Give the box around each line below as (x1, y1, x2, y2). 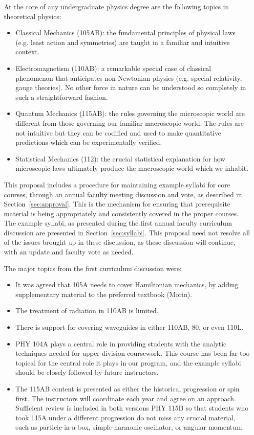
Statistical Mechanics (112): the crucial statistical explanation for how (15, 153, 226, 163)
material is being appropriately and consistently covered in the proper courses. (4, 208, 239, 218)
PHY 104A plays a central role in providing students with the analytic (15, 338, 227, 348)
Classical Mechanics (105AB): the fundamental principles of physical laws (15, 27, 236, 38)
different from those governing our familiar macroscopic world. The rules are (15, 117, 244, 128)
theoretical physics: (4, 11, 61, 21)
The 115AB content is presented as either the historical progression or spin (15, 384, 240, 393)
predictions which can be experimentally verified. (15, 137, 162, 147)
